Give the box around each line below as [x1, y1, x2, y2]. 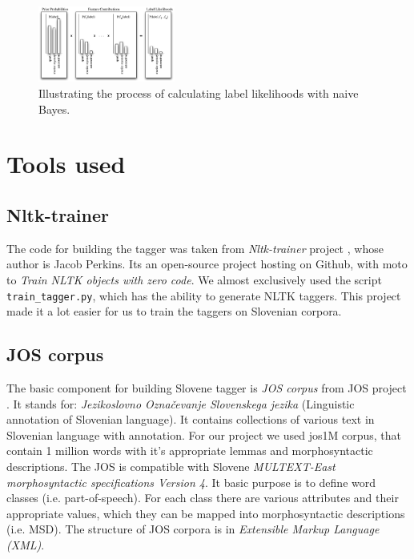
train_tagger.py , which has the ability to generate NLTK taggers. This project [6, 287, 401, 304]
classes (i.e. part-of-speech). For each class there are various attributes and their [6, 489, 399, 506]
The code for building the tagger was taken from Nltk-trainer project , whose [6, 239, 384, 256]
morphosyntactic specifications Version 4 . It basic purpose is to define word [6, 473, 376, 490]
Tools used [6, 147, 126, 180]
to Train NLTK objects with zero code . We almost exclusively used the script [6, 271, 382, 288]
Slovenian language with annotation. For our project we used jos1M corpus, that [6, 426, 401, 443]
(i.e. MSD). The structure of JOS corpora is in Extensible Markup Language [6, 521, 380, 537]
